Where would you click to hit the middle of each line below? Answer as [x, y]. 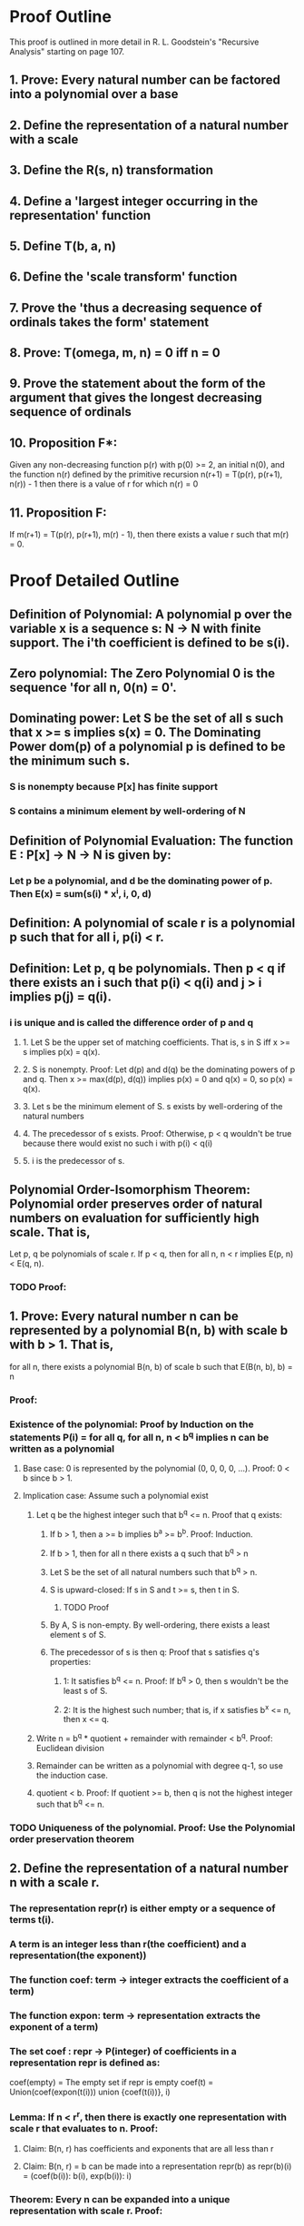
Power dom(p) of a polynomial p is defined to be [147, 747]
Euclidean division [70, 1748]
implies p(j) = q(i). [60, 996]
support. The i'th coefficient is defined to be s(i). [150, 642]
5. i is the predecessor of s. [74, 1161]
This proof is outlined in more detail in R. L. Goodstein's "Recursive [134, 42]
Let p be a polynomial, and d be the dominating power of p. [141, 881]
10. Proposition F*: [64, 443]
